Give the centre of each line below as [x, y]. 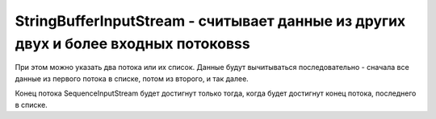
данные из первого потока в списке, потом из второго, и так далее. [132, 78]
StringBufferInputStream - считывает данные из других [210, 21]
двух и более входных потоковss [132, 43]
